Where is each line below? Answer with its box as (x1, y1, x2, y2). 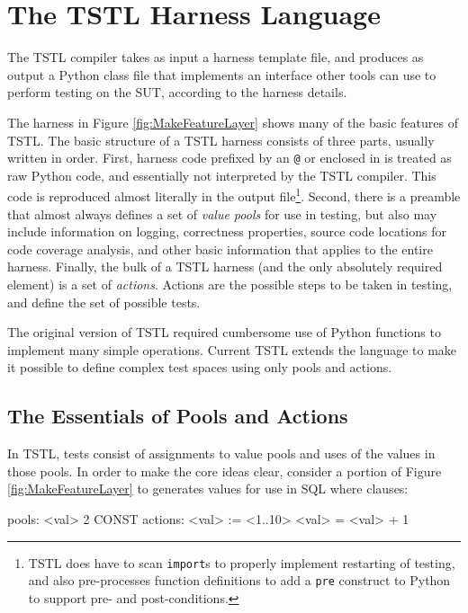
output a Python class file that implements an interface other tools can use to (7, 65, 436, 84)
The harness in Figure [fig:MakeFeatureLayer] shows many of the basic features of (7, 112, 458, 131)
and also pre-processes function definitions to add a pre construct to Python (28, 571, 451, 590)
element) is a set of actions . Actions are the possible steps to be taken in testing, (7, 274, 453, 293)
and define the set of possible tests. (7, 292, 201, 311)
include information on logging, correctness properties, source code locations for (7, 222, 446, 241)
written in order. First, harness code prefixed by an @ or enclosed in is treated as (7, 148, 452, 167)
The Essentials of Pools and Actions (7, 402, 348, 430)
